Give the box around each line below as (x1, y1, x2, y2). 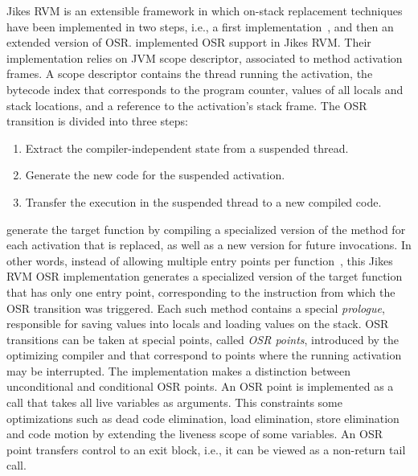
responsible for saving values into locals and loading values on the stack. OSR (6, 315, 389, 332)
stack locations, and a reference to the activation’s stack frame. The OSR (6, 96, 367, 113)
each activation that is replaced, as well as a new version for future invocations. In (6, 236, 412, 253)
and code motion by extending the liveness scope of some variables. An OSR (6, 425, 383, 442)
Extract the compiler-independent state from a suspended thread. (25, 139, 349, 156)
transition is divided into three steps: (6, 113, 188, 129)
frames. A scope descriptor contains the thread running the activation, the (6, 65, 373, 82)
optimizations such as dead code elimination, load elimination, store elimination (6, 409, 400, 426)
